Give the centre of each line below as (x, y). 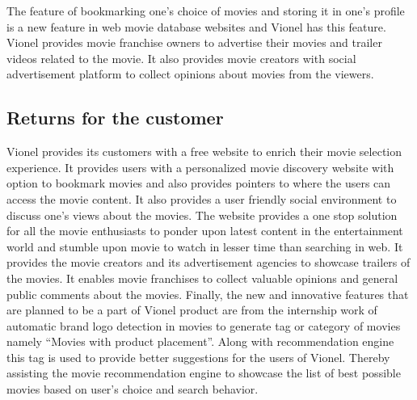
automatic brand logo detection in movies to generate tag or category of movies (204, 325)
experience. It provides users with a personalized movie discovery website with (200, 167)
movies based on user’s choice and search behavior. (133, 389)
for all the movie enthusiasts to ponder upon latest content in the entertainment (205, 231)
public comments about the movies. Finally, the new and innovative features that (208, 294)
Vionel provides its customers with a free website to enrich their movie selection (204, 152)
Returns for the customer (115, 118)
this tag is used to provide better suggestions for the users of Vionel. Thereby (198, 357)
